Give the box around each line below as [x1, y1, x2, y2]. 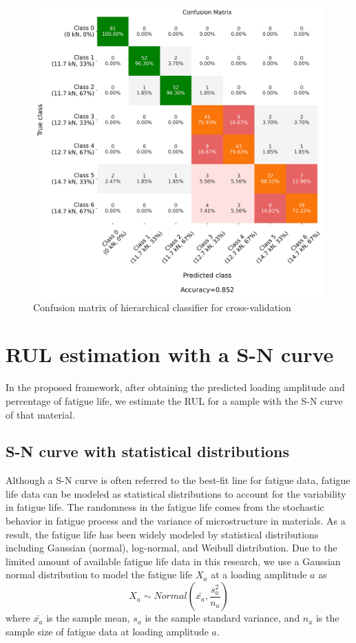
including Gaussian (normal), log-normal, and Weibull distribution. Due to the [6, 540, 337, 555]
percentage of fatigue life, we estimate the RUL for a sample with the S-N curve [6, 393, 343, 408]
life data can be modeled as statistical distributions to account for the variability [6, 486, 346, 500]
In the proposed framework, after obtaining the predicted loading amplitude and [6, 380, 345, 394]
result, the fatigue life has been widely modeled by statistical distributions [6, 527, 319, 541]
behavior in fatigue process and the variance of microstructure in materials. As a [6, 514, 346, 528]
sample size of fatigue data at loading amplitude [6, 624, 209, 638]
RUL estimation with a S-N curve [6, 340, 334, 368]
